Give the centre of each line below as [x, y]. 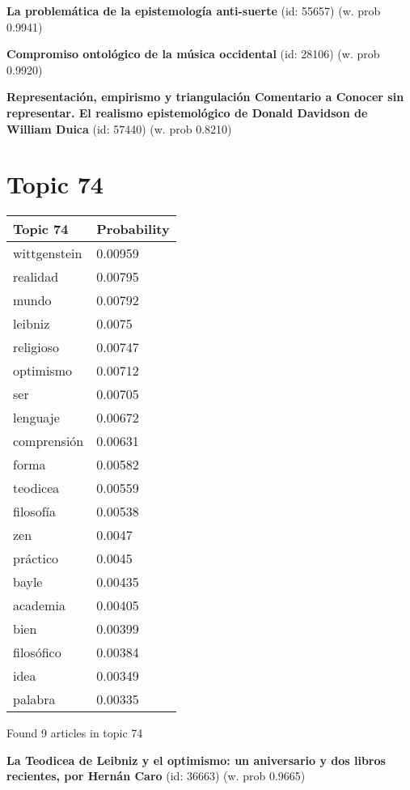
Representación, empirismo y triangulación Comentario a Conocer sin [205, 97]
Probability [133, 229]
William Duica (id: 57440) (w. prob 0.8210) [119, 128]
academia [39, 605]
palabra [34, 699]
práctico [36, 559]
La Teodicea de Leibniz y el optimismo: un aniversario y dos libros [196, 760]
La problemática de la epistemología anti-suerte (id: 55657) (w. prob [194, 11]
